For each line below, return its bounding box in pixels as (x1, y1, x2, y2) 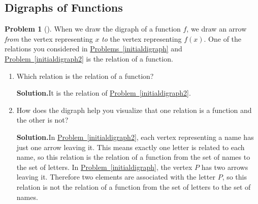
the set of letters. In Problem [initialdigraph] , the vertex (16, 161, 192, 172)
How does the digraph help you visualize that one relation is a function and (16, 104, 252, 115)
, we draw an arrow (186, 23, 247, 34)
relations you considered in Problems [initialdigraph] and (5, 43, 182, 54)
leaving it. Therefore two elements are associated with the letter (16, 171, 215, 182)
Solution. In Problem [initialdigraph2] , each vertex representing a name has (16, 131, 254, 142)
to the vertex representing (102, 33, 182, 44)
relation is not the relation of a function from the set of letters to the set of (16, 181, 251, 192)
